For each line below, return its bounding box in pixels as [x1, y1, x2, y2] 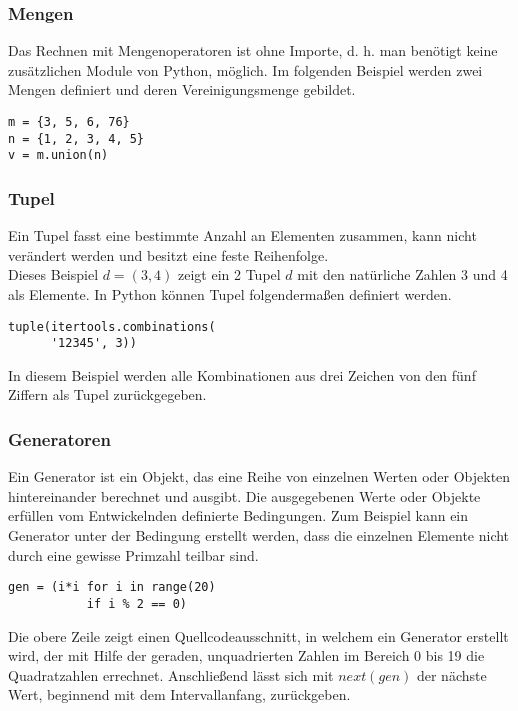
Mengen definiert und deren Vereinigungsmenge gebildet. [8, 79, 356, 100]
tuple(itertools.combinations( [8, 319, 216, 334]
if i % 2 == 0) [86, 596, 187, 611]
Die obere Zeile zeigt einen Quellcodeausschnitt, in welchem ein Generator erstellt [8, 625, 509, 646]
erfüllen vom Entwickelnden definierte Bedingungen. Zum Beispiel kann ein [8, 505, 469, 526]
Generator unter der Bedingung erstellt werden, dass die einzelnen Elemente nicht [8, 525, 510, 546]
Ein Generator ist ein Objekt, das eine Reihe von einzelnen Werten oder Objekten [8, 466, 511, 487]
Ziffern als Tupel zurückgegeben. [8, 384, 207, 405]
